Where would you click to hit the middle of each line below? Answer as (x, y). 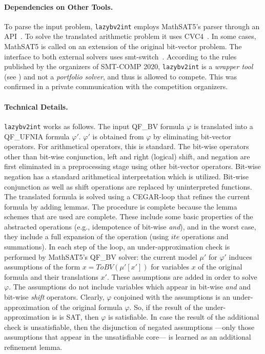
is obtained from (118, 136)
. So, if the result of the (166, 307)
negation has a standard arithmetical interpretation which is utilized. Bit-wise (127, 176)
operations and (205, 236)
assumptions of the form (42, 267)
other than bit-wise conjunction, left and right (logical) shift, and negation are (127, 156)
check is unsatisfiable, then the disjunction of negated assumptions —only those (129, 327)
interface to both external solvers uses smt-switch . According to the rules (120, 56)
